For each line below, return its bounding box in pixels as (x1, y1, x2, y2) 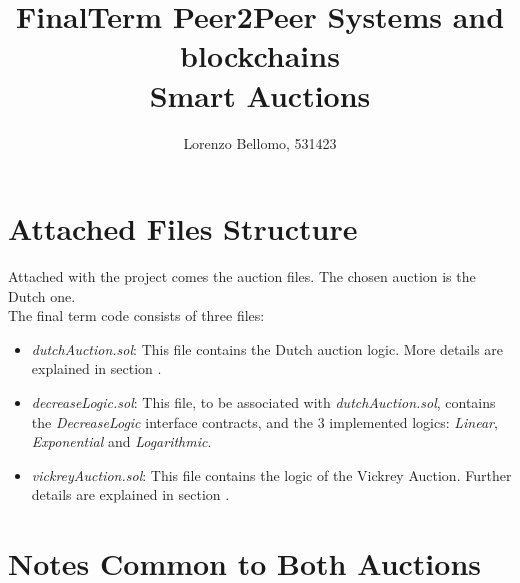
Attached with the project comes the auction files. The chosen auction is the (8, 266, 476, 287)
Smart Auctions (149, 74, 371, 115)
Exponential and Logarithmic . (31, 431, 212, 452)
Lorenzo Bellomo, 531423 (183, 132, 337, 153)
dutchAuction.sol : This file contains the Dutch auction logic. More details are (31, 338, 504, 359)
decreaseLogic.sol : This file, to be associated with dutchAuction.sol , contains (31, 392, 496, 412)
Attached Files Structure (8, 208, 358, 249)
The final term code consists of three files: (8, 305, 265, 326)
